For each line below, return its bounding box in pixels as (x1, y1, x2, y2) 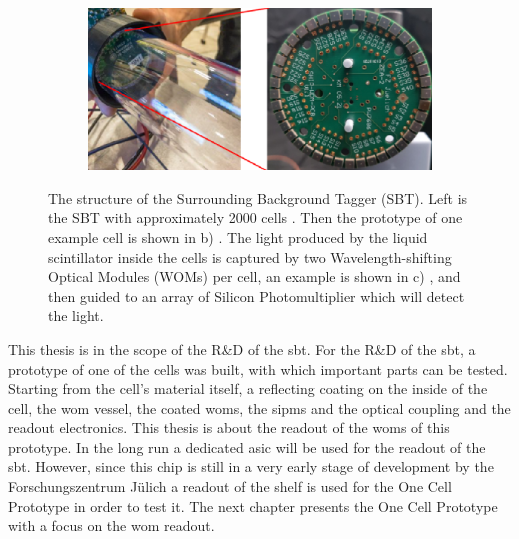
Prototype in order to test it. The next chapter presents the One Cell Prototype (8, 495, 498, 516)
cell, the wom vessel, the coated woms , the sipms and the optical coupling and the (8, 397, 511, 418)
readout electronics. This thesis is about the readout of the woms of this (8, 417, 450, 438)
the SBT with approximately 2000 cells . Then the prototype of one (48, 207, 463, 228)
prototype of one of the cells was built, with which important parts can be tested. (8, 358, 508, 379)
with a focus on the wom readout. (8, 515, 215, 536)
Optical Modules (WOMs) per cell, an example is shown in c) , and (48, 266, 461, 287)
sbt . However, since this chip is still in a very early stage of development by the (8, 456, 494, 477)
